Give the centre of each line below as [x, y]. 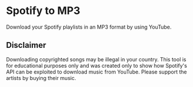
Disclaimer [26, 45]
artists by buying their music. [41, 78]
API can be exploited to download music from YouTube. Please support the [97, 72]
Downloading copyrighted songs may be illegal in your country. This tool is [96, 59]
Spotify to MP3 [43, 11]
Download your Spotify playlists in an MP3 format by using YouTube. [89, 27]
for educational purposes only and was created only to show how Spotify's [97, 65]
